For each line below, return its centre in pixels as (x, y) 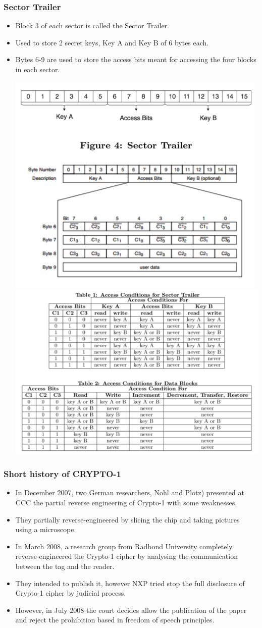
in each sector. (38, 69)
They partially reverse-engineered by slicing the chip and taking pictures (127, 519)
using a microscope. (46, 529)
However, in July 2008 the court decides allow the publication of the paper (131, 610)
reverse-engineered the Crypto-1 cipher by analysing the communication (126, 556)
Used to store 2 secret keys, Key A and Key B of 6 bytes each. (112, 42)
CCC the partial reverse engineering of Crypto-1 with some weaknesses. (126, 502)
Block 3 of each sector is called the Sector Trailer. (92, 25)
